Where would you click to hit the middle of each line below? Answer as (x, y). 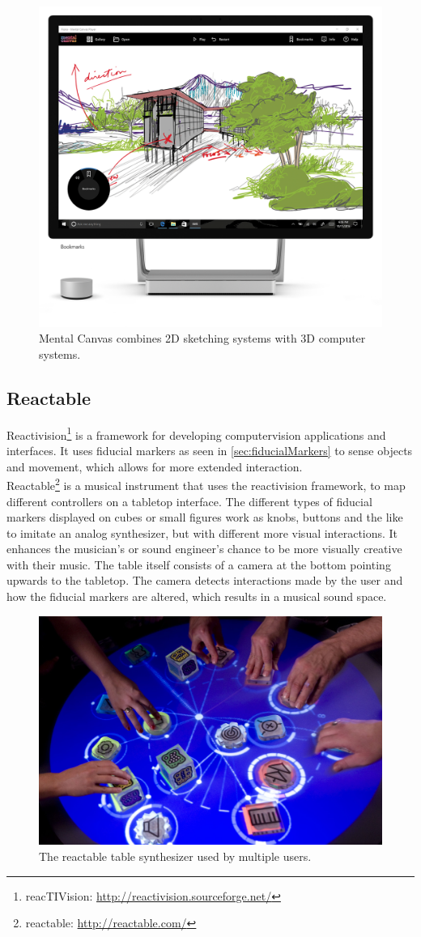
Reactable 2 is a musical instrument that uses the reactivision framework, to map (206, 484)
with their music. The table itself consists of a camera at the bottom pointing (199, 564)
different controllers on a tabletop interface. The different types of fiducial (189, 501)
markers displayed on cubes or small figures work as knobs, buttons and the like (205, 517)
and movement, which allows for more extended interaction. (155, 466)
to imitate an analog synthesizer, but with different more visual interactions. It (202, 532)
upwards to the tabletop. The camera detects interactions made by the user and (205, 580)
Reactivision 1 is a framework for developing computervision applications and (196, 433)
